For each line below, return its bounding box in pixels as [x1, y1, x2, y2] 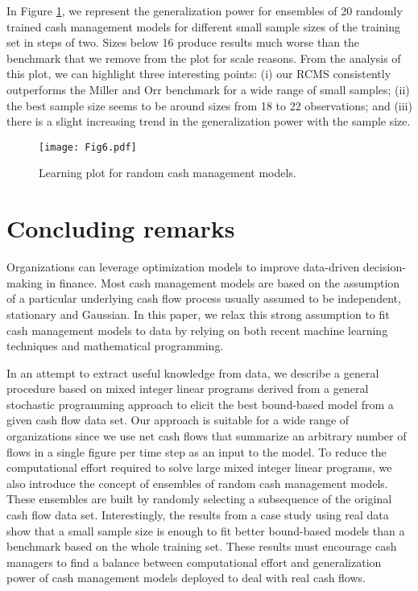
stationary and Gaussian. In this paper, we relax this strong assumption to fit [6, 305, 390, 322]
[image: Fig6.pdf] [39, 141, 137, 153]
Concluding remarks [6, 212, 235, 245]
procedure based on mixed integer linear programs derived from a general [6, 380, 369, 397]
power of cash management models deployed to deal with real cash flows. [6, 569, 366, 586]
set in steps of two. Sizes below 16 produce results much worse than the [6, 34, 360, 51]
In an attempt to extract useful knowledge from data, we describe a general [6, 364, 379, 381]
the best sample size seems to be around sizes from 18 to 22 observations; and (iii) [6, 97, 412, 114]
